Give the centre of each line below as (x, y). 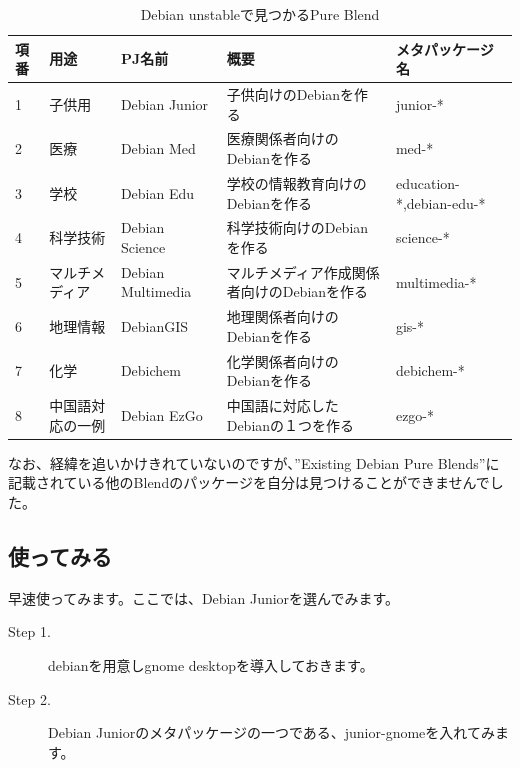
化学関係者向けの (282, 360)
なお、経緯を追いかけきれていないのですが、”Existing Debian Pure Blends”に (254, 462)
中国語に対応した (282, 405)
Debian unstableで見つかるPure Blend (260, 14)
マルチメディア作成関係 (303, 271)
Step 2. (29, 698)
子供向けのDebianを (290, 94)
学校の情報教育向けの (296, 182)
